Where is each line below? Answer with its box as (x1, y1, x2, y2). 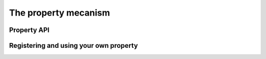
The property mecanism (9, 7, 110, 18)
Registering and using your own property (9, 41, 138, 50)
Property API (9, 26, 50, 34)
